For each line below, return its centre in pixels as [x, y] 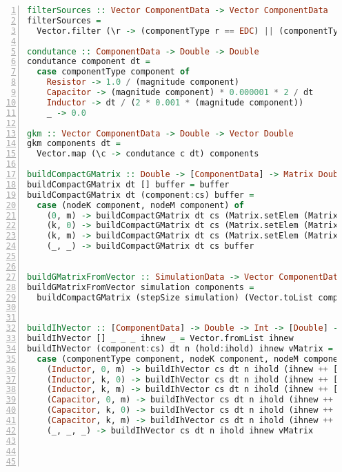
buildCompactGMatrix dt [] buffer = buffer [128, 184]
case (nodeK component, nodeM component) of [141, 205]
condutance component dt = [89, 62]
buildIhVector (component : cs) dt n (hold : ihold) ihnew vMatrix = [180, 348]
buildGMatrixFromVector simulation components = [141, 287]
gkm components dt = [74, 144]
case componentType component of [113, 72]
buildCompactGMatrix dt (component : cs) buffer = [141, 195]
